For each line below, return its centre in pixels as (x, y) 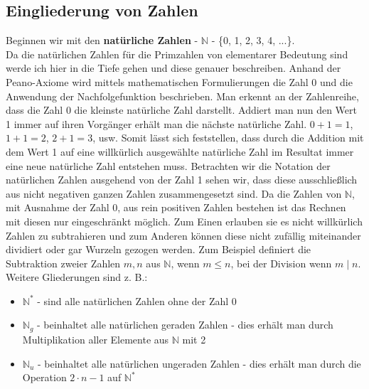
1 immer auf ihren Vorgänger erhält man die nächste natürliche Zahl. (156, 123)
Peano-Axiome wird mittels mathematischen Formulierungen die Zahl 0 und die (179, 81)
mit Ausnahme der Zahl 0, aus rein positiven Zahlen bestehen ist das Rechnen (176, 207)
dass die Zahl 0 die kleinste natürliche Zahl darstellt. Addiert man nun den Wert (181, 110)
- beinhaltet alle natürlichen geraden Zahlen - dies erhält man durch (185, 325)
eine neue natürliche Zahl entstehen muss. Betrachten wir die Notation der (168, 165)
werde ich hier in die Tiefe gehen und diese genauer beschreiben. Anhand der (173, 68)
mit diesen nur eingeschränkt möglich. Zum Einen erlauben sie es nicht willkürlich (184, 221)
